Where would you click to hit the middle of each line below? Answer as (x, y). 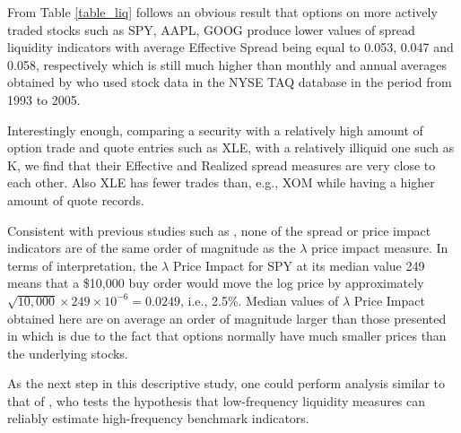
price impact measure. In (380, 248)
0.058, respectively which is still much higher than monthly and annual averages (227, 64)
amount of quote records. (76, 199)
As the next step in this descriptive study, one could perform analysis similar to (226, 383)
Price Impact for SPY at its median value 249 (299, 265)
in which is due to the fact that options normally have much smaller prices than (227, 336)
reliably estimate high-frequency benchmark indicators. (158, 418)
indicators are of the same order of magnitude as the (152, 248)
